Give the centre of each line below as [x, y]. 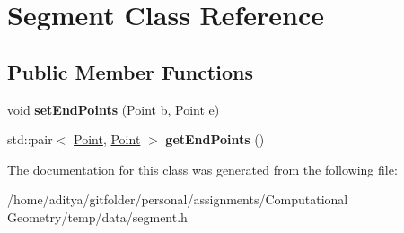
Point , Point [107, 139]
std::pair [30, 139]
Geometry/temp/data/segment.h [97, 216]
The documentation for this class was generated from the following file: [202, 169]
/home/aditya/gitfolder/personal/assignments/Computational [178, 199]
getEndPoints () [215, 139]
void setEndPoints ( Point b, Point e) [114, 109]
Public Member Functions [130, 71]
